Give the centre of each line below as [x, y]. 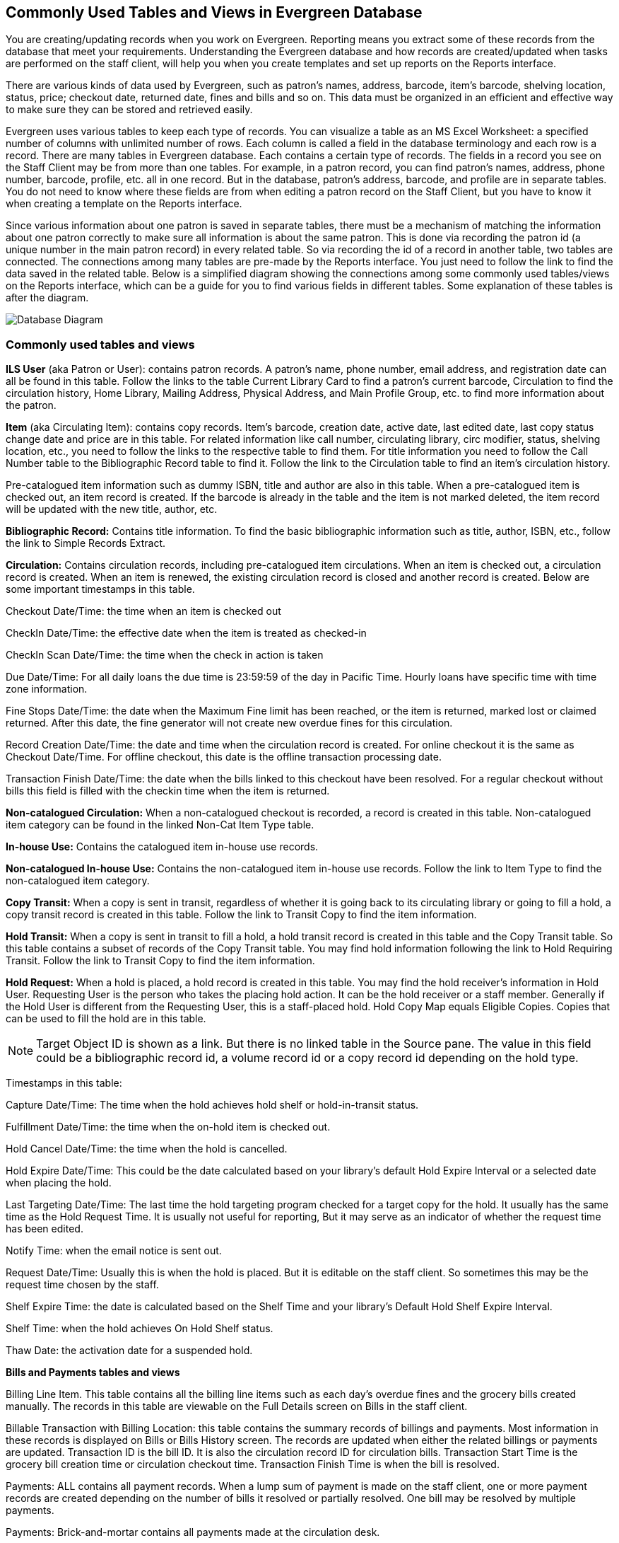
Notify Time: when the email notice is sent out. [114, 1251]
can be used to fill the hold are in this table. [106, 1019]
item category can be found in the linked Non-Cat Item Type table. [160, 825]
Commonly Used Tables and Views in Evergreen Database [214, 12]
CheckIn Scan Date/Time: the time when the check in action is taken [165, 655]
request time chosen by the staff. [82, 1285]
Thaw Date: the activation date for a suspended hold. [129, 1351]
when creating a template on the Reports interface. [124, 204]
